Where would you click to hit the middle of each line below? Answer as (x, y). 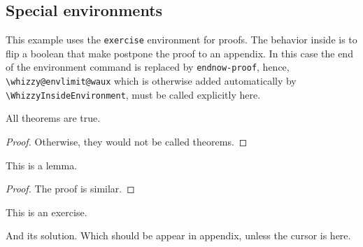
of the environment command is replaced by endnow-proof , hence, (148, 67)
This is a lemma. (42, 165)
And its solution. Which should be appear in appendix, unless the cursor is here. (178, 235)
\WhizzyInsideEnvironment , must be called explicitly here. (133, 94)
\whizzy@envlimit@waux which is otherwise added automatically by (151, 81)
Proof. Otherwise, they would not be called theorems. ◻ (127, 142)
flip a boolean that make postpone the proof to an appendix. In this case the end (179, 53)
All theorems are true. (53, 118)
